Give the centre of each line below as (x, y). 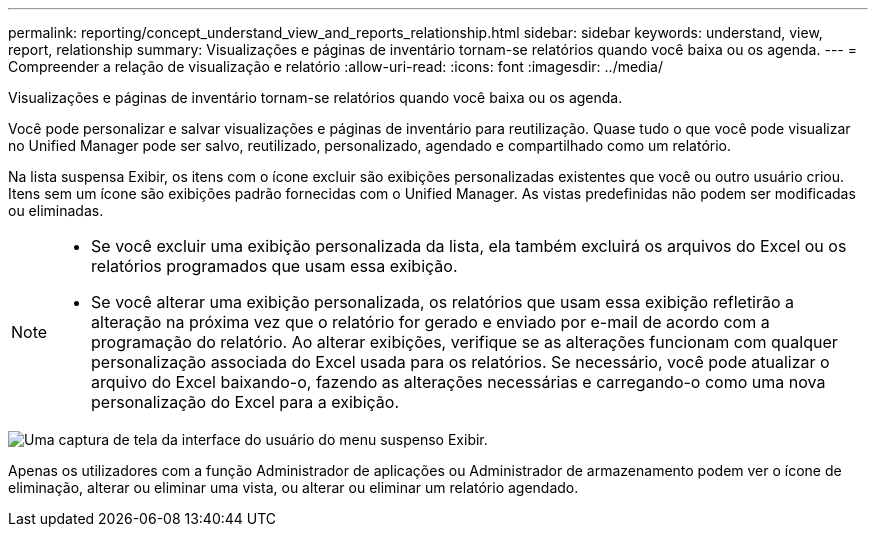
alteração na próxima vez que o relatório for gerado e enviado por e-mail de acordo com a (430, 322)
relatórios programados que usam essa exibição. (274, 266)
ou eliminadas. (56, 210)
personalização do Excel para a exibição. (245, 402)
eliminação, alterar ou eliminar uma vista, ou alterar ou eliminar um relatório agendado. (293, 487)
